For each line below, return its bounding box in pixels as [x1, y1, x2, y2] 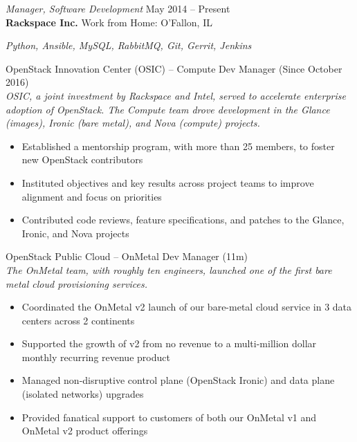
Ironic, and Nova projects [21, 225, 129, 240]
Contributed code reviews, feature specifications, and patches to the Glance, [21, 212, 345, 227]
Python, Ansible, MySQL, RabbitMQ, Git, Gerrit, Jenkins [6, 38, 252, 53]
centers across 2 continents [21, 313, 135, 327]
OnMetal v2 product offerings [21, 423, 148, 438]
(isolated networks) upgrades [21, 387, 144, 401]
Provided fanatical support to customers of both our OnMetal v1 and [21, 409, 317, 424]
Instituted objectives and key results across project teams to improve [21, 175, 314, 190]
